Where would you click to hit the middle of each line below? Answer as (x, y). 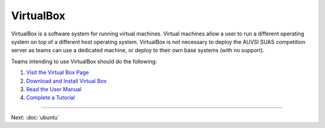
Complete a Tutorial (51, 98)
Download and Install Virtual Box (67, 81)
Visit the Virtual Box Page (58, 73)
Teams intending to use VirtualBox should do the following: (84, 61)
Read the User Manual (54, 89)
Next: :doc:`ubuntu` (35, 117)
